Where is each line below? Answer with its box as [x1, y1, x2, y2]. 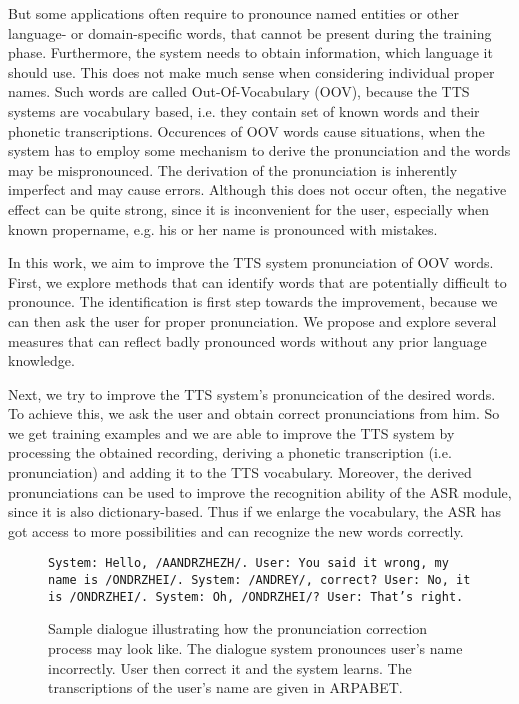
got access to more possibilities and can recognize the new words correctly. [8, 520, 464, 541]
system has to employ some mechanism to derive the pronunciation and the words [8, 140, 511, 161]
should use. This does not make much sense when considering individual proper [8, 61, 495, 82]
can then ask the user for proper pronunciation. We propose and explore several [8, 310, 497, 331]
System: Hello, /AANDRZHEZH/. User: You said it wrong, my [48, 556, 449, 571]
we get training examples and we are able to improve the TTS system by [8, 422, 455, 443]
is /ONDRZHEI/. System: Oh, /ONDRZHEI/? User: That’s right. [48, 589, 464, 604]
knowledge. [8, 350, 75, 371]
